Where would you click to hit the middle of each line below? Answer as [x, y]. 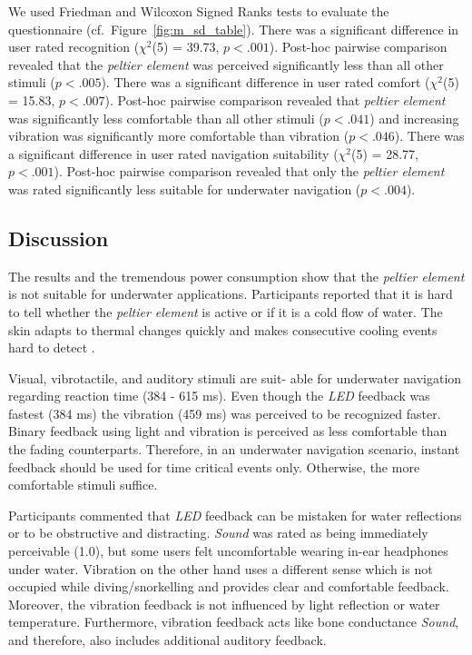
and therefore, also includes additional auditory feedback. [167, 640]
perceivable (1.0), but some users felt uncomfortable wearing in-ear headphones [228, 551]
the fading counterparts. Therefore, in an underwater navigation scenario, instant [234, 449]
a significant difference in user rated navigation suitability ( [173, 153]
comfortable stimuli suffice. [83, 485]
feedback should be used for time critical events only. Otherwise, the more [214, 466]
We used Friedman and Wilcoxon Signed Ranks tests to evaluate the [199, 11]
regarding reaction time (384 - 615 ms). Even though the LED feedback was [219, 396]
